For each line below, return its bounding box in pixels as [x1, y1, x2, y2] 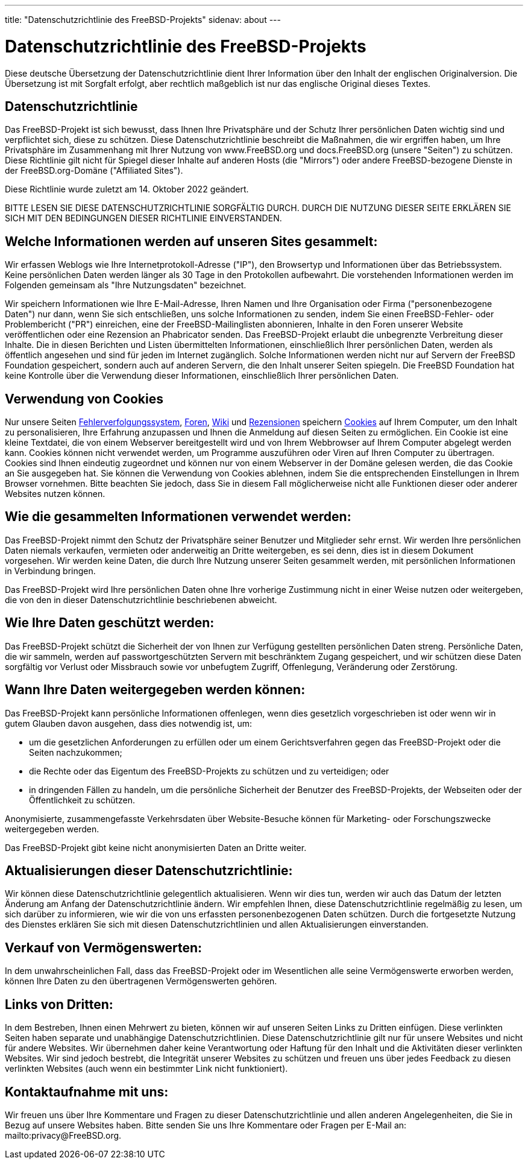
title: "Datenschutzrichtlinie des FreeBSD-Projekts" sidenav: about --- [5, 14, 281, 25]
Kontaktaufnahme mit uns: [5, 1084, 169, 1099]
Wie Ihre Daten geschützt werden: [5, 615, 215, 631]
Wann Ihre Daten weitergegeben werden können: [5, 682, 306, 698]
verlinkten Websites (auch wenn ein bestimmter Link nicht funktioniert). [5, 1063, 288, 1074]
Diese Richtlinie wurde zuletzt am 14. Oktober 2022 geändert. [5, 184, 249, 195]
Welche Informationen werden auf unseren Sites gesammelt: [5, 233, 378, 249]
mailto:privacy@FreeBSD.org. [5, 1130, 122, 1140]
